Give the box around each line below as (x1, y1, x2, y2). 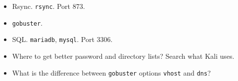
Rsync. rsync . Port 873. (12, 1, 85, 11)
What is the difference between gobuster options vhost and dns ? (12, 67, 211, 78)
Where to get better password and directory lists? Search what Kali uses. (12, 50, 235, 61)
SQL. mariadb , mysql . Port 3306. (12, 34, 113, 44)
